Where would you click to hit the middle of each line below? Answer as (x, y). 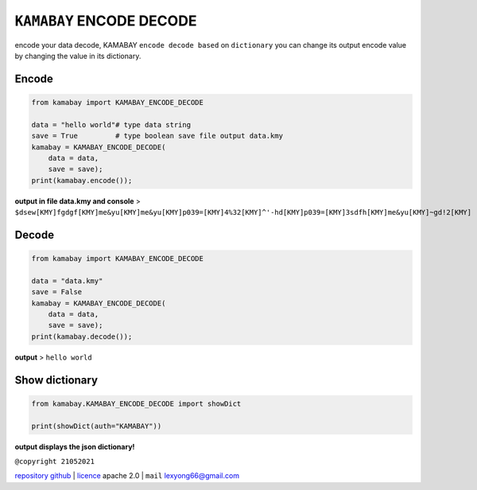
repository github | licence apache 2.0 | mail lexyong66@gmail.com (127, 476)
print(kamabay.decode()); (82, 336)
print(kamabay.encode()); (82, 180)
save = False (57, 292)
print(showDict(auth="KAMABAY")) (97, 426)
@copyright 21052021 (55, 461)
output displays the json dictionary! (75, 446)
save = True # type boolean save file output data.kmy (157, 136)
